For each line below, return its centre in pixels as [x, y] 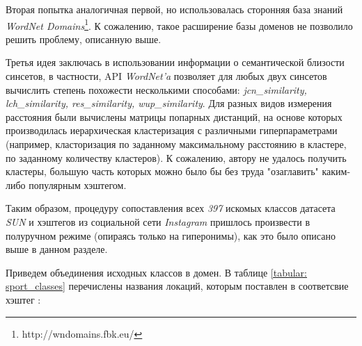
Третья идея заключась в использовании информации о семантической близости [175, 62]
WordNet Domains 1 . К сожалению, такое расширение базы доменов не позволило [179, 24]
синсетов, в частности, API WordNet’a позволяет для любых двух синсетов [166, 76]
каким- [336, 171]
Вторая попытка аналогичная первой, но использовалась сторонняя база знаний [174, 9]
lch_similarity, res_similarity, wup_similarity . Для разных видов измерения [169, 103]
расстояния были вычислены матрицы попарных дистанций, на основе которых [174, 116]
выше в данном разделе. [57, 249]
